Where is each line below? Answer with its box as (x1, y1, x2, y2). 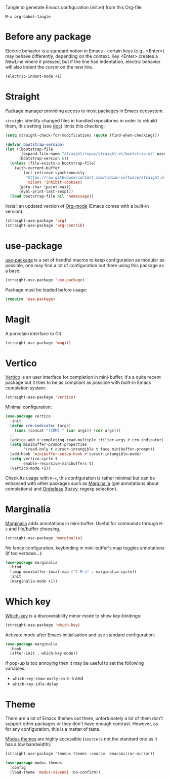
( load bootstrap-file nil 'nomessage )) (10, 194, 94, 199)
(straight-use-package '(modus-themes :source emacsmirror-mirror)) (5, 751, 155, 756)
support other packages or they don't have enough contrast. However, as (5, 721, 158, 727)
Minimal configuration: (5, 404, 52, 410)
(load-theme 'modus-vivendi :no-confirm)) (10, 769, 101, 775)
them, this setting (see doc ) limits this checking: (5, 123, 105, 129)
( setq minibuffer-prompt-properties (10, 442, 87, 447)
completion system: (5, 385, 47, 391)
